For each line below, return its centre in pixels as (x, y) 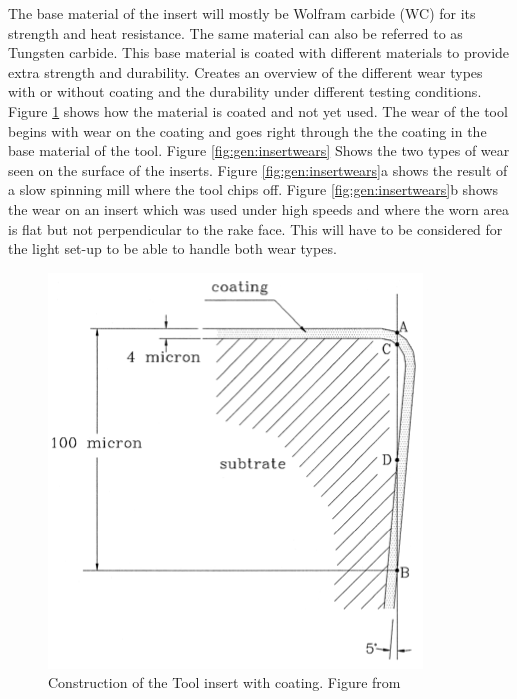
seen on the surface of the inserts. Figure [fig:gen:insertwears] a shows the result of (258, 169)
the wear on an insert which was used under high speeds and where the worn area (259, 208)
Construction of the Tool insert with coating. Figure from (224, 682)
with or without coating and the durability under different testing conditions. (245, 91)
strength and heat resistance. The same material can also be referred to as (235, 32)
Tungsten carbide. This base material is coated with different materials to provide (259, 52)
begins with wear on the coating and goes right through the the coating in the (247, 130)
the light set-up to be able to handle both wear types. (172, 248)
